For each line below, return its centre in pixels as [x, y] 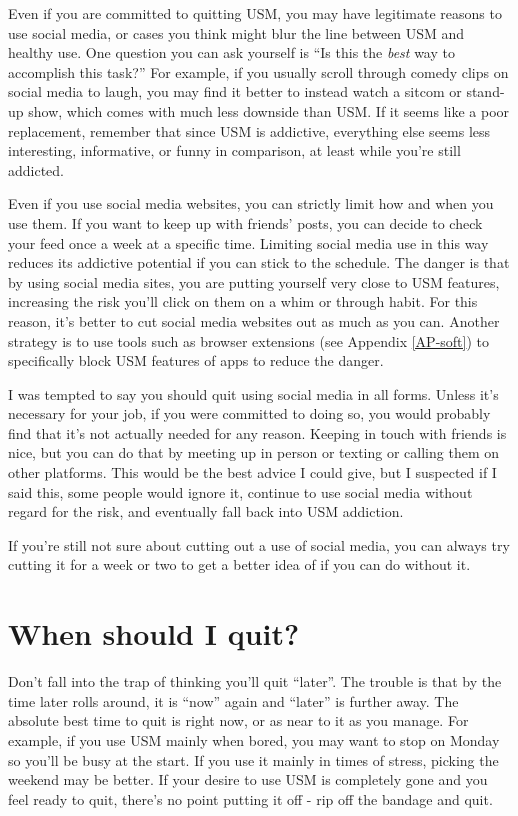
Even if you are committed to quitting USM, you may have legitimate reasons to [255, 13]
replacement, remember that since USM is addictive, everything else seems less [249, 130]
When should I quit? [154, 633]
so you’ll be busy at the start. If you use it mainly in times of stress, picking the [253, 759]
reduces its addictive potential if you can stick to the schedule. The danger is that [259, 262]
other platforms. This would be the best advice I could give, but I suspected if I [252, 472]
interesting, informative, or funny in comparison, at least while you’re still [234, 150]
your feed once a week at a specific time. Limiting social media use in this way [248, 242]
